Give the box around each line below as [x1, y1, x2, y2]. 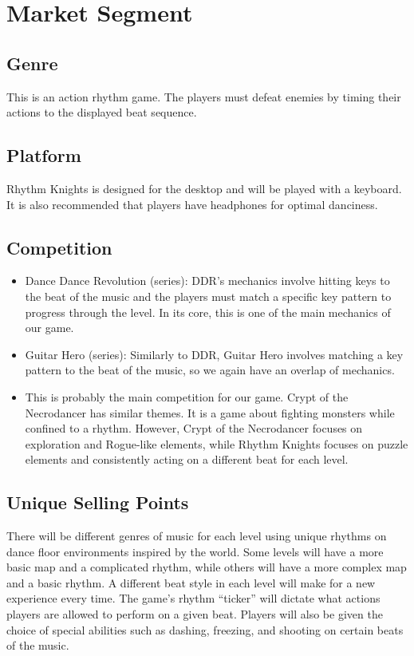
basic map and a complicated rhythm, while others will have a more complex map [6, 559, 407, 575]
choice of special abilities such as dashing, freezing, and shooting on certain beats [6, 621, 404, 638]
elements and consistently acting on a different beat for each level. [25, 451, 349, 468]
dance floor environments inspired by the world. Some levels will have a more [6, 543, 384, 559]
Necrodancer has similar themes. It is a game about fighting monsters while [25, 404, 395, 421]
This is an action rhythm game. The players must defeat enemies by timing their [6, 88, 401, 105]
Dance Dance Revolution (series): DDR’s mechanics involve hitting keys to [25, 272, 390, 289]
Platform [6, 143, 81, 168]
